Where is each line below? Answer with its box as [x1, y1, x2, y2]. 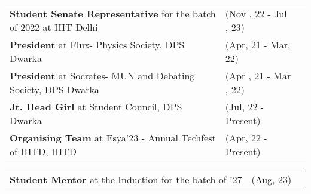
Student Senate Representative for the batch [10, 7, 216, 20]
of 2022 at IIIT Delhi [10, 20, 98, 34]
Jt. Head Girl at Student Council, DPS [10, 100, 182, 113]
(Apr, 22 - [225, 131, 267, 144]
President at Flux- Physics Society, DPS [10, 38, 185, 51]
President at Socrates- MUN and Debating [10, 69, 195, 82]
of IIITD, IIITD [10, 144, 77, 158]
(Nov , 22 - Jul [225, 7, 287, 20]
